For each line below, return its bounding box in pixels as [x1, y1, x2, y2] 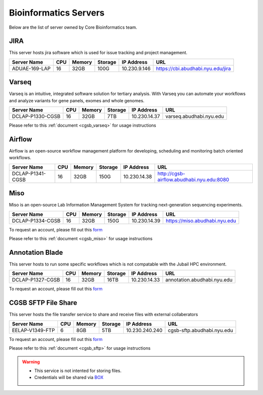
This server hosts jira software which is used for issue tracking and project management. [9, 50, 188, 56]
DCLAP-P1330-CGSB [12, 113, 61, 120]
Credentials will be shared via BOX [34, 375, 104, 380]
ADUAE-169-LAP [12, 65, 51, 72]
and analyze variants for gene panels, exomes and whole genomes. [9, 97, 145, 103]
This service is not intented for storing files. [34, 368, 122, 374]
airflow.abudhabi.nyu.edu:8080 [157, 176, 229, 183]
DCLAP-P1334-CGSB [12, 217, 61, 224]
